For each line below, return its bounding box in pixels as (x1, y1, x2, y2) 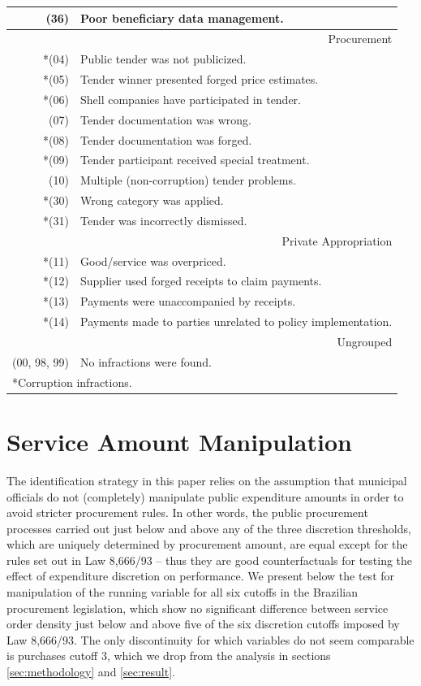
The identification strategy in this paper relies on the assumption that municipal (6, 471, 407, 488)
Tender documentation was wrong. (80, 111, 251, 128)
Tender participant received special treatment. (80, 151, 310, 168)
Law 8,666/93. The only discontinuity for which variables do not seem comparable (6, 631, 415, 648)
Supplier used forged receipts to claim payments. (80, 272, 322, 289)
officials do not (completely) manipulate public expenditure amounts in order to (6, 488, 404, 505)
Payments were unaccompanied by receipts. (80, 293, 296, 310)
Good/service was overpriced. (80, 252, 226, 269)
